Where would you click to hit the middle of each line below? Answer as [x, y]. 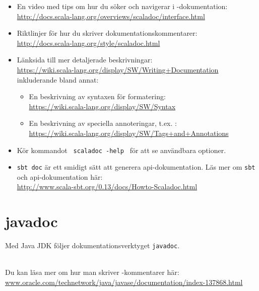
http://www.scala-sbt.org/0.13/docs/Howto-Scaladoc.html [107, 187]
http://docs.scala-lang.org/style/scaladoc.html [88, 43]
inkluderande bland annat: [58, 79]
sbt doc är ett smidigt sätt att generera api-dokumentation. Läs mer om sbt [136, 167]
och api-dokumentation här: [60, 176]
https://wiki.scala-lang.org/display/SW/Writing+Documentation [118, 69]
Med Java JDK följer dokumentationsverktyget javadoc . [92, 245]
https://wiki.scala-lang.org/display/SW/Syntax [102, 106]
